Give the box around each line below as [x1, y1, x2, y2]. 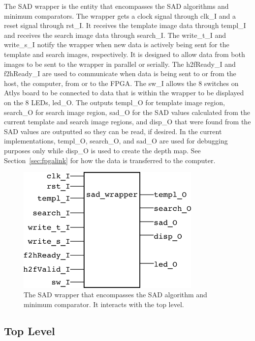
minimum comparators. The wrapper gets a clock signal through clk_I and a [4, 10, 236, 21]
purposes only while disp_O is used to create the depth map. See [4, 145, 201, 155]
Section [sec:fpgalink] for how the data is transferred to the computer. [4, 155, 216, 165]
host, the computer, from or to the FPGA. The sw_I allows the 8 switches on [4, 78, 239, 88]
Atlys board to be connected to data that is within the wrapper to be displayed [4, 87, 244, 98]
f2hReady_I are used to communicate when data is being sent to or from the [4, 68, 236, 79]
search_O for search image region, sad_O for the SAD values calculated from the [4, 107, 251, 117]
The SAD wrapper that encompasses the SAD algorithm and [24, 289, 207, 300]
